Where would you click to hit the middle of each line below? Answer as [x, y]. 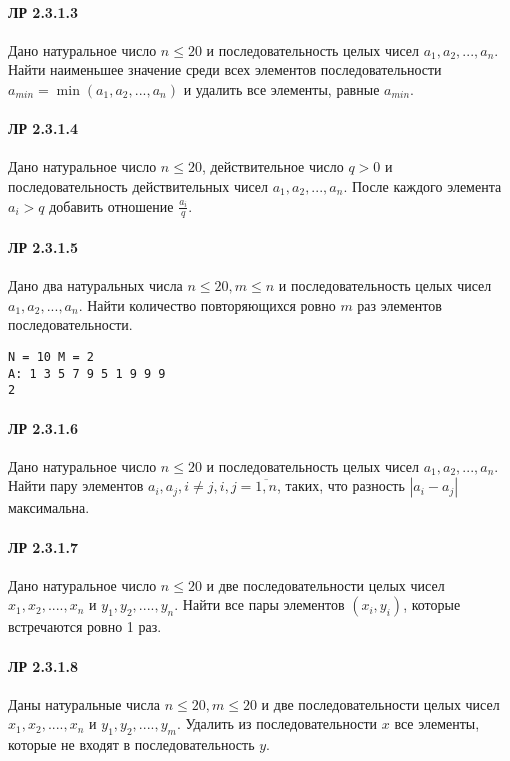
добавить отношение [111, 205]
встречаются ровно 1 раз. [85, 626]
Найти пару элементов [76, 485]
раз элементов [399, 304]
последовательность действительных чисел [138, 185]
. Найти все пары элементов [259, 604]
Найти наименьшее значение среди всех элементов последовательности [225, 69]
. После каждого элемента [422, 185]
